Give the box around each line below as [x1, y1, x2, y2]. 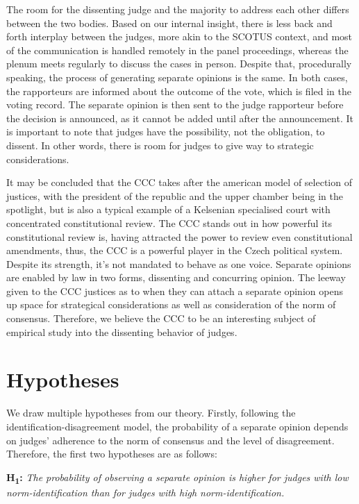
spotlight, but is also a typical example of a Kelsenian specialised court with [6, 202, 331, 217]
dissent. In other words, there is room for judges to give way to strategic [6, 137, 314, 152]
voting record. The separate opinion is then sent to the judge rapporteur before [6, 97, 344, 112]
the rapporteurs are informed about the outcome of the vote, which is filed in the [6, 83, 351, 98]
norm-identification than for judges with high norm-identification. [6, 485, 285, 499]
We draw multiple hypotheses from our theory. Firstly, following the [6, 405, 296, 420]
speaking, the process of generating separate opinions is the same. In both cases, [6, 69, 348, 84]
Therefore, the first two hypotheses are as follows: [6, 446, 217, 461]
